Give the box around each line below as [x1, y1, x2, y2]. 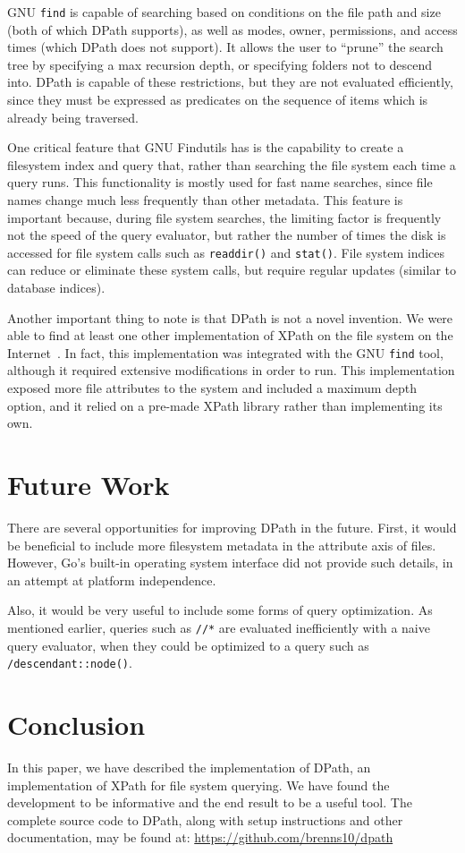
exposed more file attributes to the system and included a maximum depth [7, 379, 418, 397]
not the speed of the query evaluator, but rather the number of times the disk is [7, 226, 446, 244]
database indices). [7, 278, 106, 297]
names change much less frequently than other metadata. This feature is [7, 191, 403, 209]
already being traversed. [7, 107, 139, 126]
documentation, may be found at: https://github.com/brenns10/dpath [7, 828, 393, 847]
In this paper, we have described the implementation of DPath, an [7, 757, 371, 776]
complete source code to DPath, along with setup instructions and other [7, 810, 403, 829]
